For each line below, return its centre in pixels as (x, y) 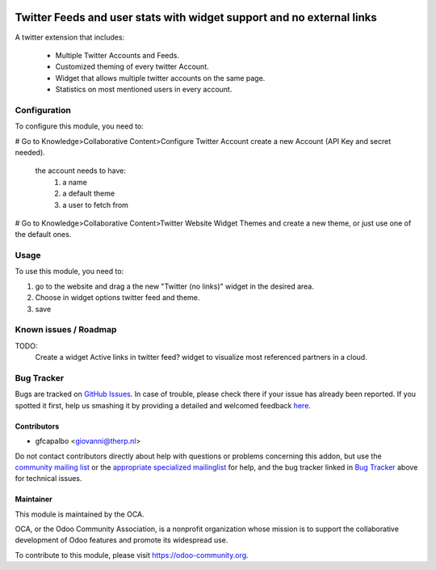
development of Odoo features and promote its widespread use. (122, 540)
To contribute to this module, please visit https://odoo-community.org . (132, 555)
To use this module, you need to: (69, 272)
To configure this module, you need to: (80, 126)
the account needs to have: (81, 171)
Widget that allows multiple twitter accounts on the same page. (160, 78)
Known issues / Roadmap (66, 330)
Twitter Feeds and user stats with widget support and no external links (196, 17)
